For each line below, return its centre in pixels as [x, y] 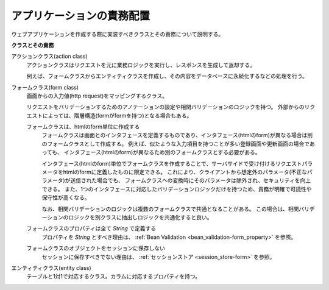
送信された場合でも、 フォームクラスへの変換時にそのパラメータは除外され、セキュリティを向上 [191, 180]
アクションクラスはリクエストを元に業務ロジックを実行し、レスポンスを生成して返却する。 [141, 65]
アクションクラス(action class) [49, 56]
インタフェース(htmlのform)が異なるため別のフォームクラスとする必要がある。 [162, 152]
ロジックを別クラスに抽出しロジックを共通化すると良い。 [140, 217]
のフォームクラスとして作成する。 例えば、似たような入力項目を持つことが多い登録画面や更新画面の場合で [176, 144]
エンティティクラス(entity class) [51, 267]
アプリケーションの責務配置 [81, 16]
